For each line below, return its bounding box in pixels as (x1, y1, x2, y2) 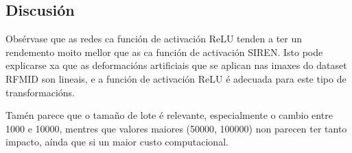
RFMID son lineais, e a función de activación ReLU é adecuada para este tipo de (5, 71, 347, 85)
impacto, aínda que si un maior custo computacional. (5, 135, 228, 149)
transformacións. (5, 85, 75, 99)
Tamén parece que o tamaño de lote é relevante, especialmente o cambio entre (5, 108, 333, 122)
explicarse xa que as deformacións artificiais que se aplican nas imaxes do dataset (5, 58, 347, 72)
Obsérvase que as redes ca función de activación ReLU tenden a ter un (5, 31, 303, 46)
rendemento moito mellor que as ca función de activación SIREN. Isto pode (5, 44, 323, 59)
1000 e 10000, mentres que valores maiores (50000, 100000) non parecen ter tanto (5, 121, 347, 135)
